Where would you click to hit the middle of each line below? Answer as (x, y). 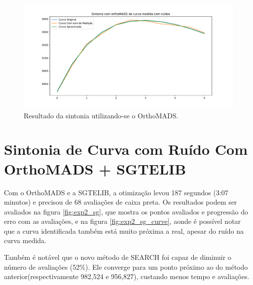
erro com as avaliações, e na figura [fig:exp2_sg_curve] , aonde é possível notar (123, 221)
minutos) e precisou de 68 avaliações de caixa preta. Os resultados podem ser (121, 202)
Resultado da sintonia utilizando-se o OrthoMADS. (101, 115)
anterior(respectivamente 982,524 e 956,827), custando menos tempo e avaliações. (127, 276)
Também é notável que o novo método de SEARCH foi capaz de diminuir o (118, 257)
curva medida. (25, 240)
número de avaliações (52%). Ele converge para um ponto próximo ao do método (126, 267)
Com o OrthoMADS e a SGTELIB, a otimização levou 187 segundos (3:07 (116, 192)
